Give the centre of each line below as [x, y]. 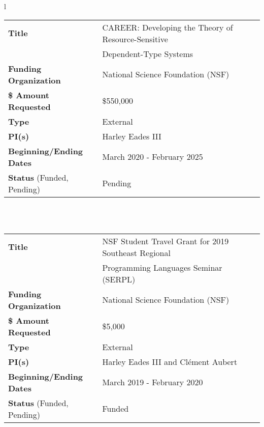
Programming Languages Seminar [162, 267]
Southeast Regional [136, 252]
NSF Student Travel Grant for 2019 [166, 241]
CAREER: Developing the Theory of [168, 27]
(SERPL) [119, 279]
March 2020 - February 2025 [153, 157]
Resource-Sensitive [135, 39]
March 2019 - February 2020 [153, 382]
